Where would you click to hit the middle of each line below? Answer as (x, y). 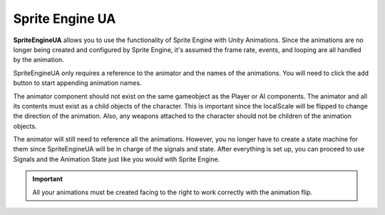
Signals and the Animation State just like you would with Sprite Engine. (117, 159)
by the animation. (38, 60)
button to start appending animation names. (77, 83)
